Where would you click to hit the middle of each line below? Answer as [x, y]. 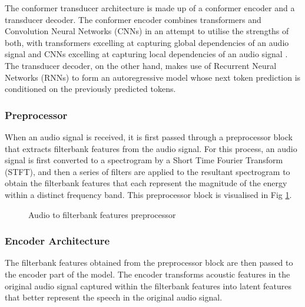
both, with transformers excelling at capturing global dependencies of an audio [147, 42]
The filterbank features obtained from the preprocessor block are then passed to [149, 263]
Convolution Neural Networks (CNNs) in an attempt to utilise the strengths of [147, 31]
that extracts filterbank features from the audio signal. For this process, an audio [151, 148]
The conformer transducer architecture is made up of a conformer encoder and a [150, 8]
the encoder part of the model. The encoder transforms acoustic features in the [147, 274]
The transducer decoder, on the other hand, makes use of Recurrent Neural [141, 65]
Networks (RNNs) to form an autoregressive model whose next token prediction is [153, 77]
